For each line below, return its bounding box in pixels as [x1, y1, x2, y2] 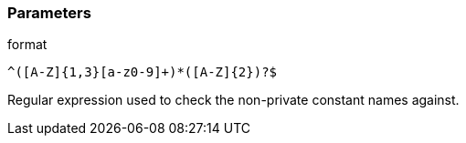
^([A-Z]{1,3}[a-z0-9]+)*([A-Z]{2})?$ [7, 65, 278, 80]
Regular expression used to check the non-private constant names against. [7, 92, 460, 108]
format [7, 36, 48, 53]
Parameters [7, 4, 91, 22]
